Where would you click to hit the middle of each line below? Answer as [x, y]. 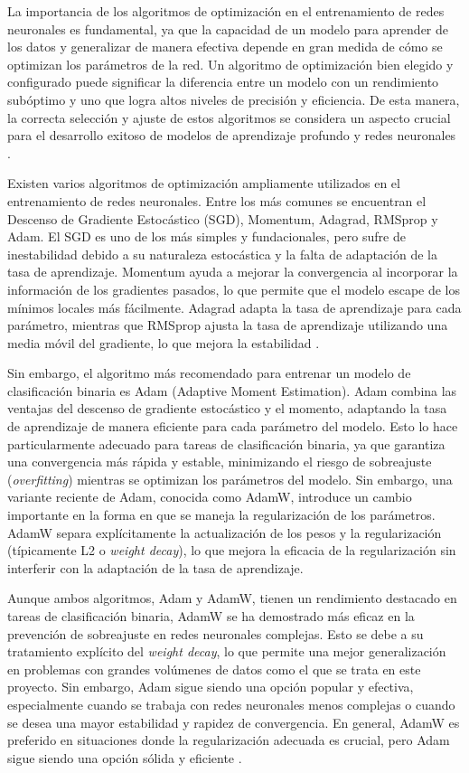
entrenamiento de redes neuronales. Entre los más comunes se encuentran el [217, 200]
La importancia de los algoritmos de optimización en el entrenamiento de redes [226, 11]
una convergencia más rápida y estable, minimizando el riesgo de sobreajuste [220, 462]
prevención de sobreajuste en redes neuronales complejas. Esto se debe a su [216, 633]
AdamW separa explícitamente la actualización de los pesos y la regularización [225, 532]
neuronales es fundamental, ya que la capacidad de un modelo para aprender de [228, 28]
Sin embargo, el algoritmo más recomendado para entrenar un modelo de [209, 373]
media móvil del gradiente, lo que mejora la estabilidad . [164, 342]
